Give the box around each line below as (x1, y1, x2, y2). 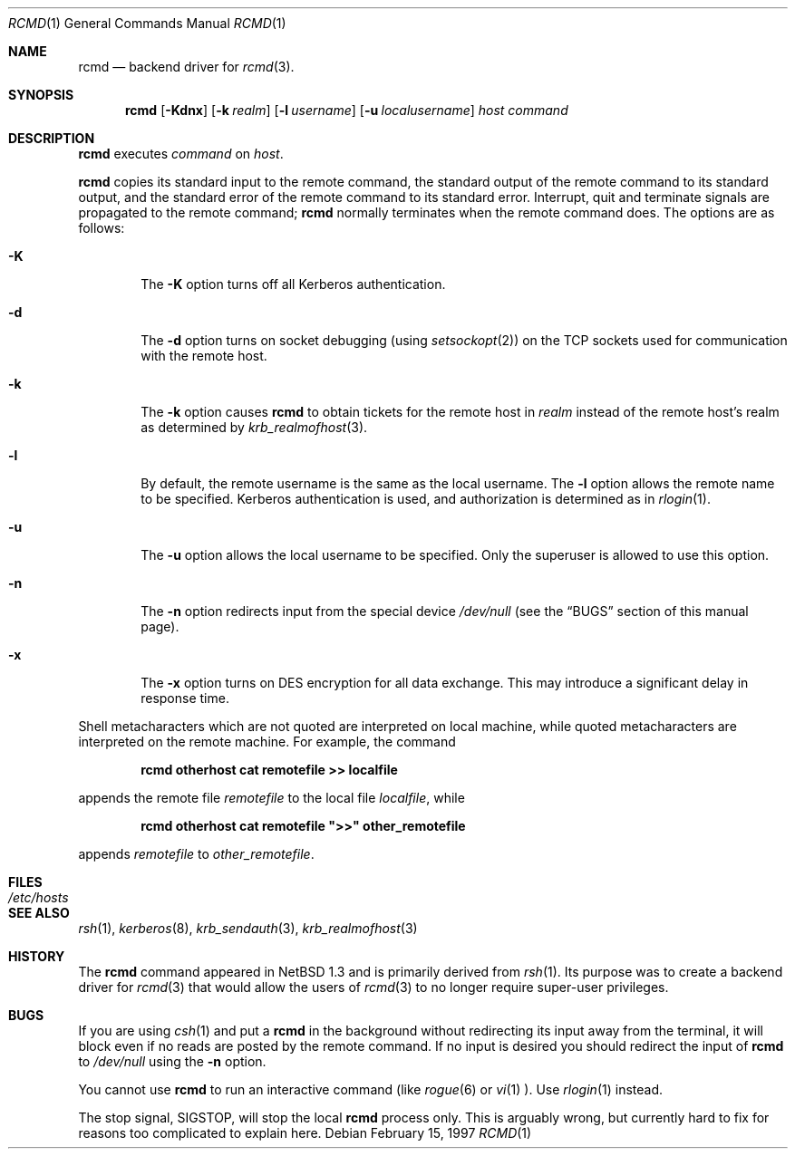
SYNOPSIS (8, 87, 74, 102)
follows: (78, 220, 125, 236)
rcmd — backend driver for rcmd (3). (78, 59, 295, 74)
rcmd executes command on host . (78, 146, 284, 161)
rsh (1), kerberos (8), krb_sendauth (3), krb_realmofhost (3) (78, 920, 418, 936)
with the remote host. (141, 348, 267, 363)
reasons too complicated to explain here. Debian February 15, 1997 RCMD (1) (78, 1125, 532, 1141)
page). (141, 619, 179, 634)
